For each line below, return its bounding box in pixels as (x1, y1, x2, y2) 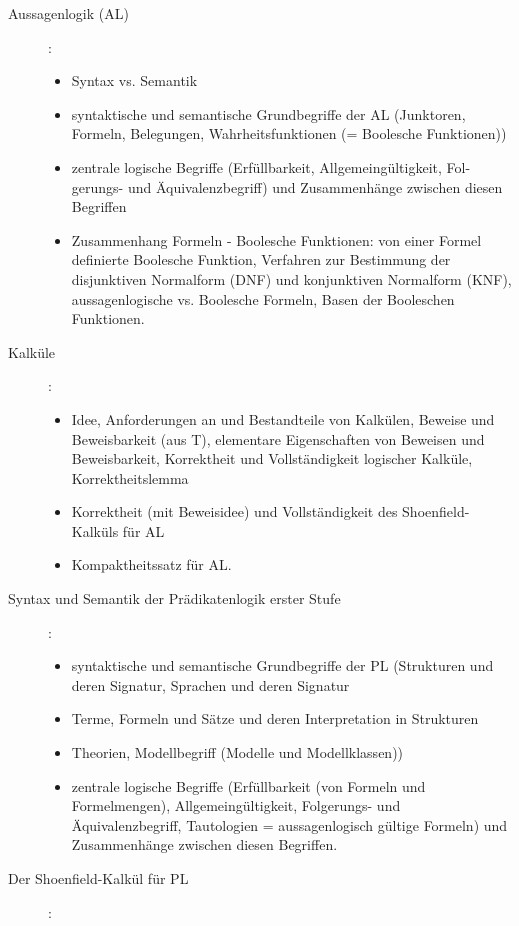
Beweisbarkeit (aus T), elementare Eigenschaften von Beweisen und (71, 428, 485, 449)
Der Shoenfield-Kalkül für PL (8, 868, 189, 888)
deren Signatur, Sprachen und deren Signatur (71, 674, 350, 695)
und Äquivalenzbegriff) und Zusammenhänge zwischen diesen (127, 176, 503, 197)
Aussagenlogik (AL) (8, 3, 129, 23)
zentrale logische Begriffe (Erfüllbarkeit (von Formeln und (71, 775, 426, 796)
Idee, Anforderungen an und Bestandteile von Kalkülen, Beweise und (71, 408, 495, 429)
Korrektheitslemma (71, 467, 189, 488)
